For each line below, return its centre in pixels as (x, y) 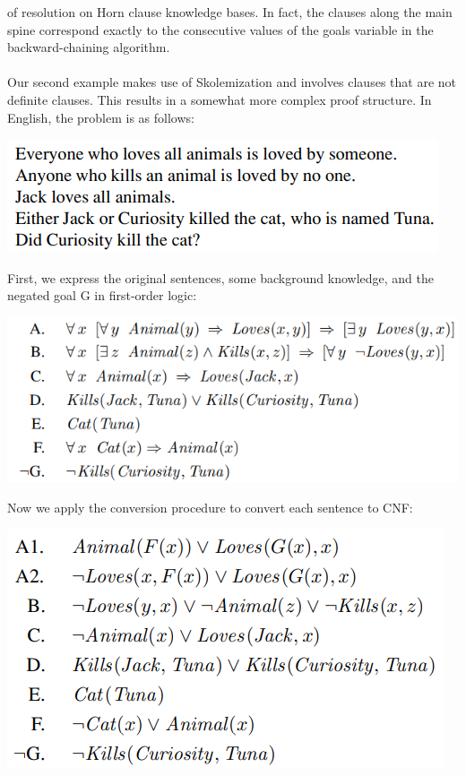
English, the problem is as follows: (101, 117)
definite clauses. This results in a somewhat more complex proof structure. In (220, 99)
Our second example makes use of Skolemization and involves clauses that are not (232, 82)
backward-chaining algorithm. (89, 47)
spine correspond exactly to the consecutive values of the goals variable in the (220, 29)
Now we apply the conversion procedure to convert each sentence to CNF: (210, 507)
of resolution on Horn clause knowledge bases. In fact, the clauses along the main (230, 12)
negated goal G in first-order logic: (102, 295)
